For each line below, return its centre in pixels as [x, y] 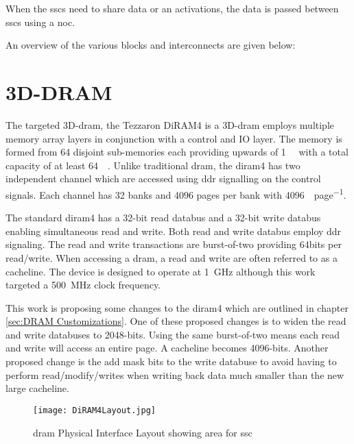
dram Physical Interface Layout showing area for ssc [143, 432]
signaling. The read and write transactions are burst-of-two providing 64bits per [174, 244]
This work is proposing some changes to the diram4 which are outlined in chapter [177, 307]
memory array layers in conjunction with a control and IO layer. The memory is [174, 138]
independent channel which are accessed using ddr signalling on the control [163, 178]
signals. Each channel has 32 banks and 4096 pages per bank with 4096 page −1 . [176, 193]
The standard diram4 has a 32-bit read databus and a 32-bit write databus [163, 218]
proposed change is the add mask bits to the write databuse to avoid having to [171, 361]
